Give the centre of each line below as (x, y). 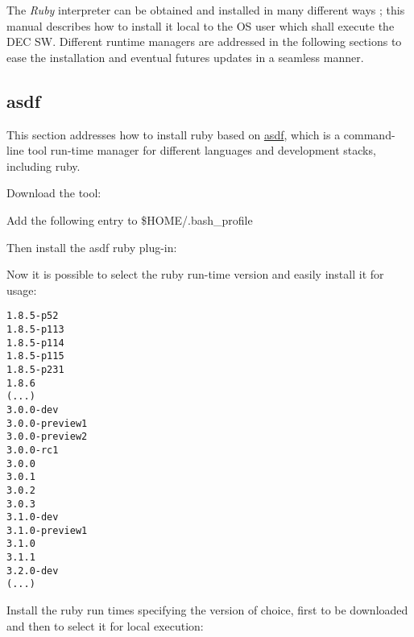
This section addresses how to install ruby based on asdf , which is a (174, 134)
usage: (22, 290)
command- (369, 134)
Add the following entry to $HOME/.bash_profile (130, 219)
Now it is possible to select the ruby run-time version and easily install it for (195, 274)
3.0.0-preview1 (47, 423)
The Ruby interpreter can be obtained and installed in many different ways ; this (206, 10)
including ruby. (43, 165)
